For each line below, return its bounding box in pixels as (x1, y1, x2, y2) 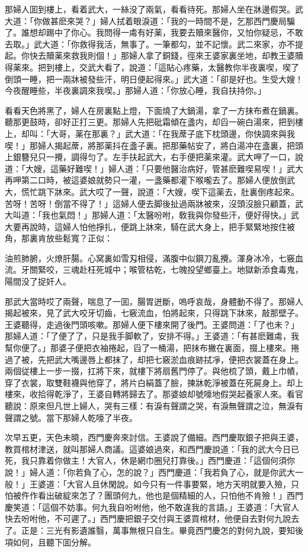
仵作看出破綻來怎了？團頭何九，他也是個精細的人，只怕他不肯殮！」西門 (21, 489, 303, 502)
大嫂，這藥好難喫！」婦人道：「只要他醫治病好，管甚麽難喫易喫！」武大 (25, 162, 303, 174)
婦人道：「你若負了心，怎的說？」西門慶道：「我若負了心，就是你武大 (29, 465, 295, 478)
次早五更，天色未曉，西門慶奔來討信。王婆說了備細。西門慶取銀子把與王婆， (5, 431, 303, 443)
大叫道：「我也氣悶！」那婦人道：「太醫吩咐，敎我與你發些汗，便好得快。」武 (5, 209, 299, 221)
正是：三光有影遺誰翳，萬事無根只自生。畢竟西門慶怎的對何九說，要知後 (21, 524, 303, 536)
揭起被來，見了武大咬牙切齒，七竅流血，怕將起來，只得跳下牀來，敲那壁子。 (5, 307, 303, 319)
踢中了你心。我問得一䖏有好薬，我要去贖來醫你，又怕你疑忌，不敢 (46, 26, 303, 39)
